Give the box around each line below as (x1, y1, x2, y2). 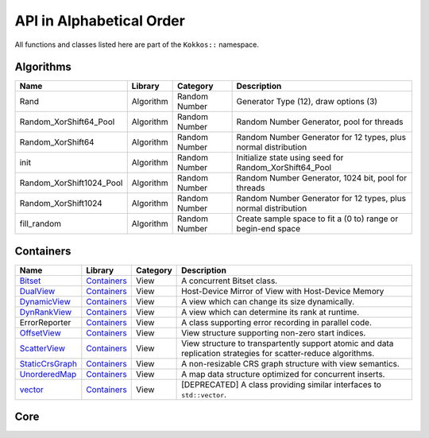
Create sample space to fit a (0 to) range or (236, 213, 399, 224)
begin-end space (236, 223, 301, 235)
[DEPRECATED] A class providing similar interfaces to (181, 378, 381, 390)
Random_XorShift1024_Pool (19, 177, 123, 188)
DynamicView (19, 296, 71, 307)
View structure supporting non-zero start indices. (181, 327, 366, 338)
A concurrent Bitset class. (181, 275, 278, 286)
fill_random (19, 219, 61, 230)
